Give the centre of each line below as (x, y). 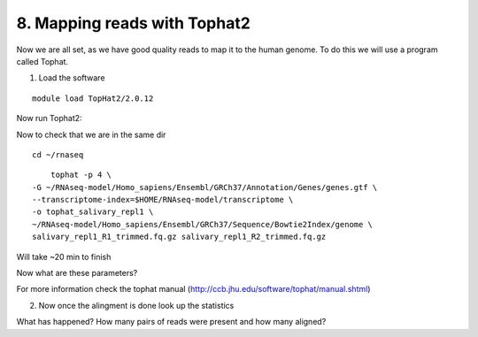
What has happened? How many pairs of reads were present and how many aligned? (171, 322)
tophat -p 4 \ (81, 175)
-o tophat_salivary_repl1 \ (93, 212)
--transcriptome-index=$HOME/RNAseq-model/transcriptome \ (163, 200)
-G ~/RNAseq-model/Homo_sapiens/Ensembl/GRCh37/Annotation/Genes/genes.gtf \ (205, 187)
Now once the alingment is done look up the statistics (136, 305)
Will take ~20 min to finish (64, 257)
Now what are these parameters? (77, 273)
